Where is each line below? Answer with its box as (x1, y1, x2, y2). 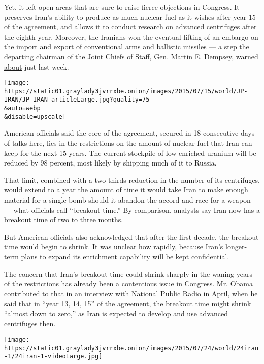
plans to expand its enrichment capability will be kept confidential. (21, 251, 229, 261)
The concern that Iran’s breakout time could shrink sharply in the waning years (4, 268, 253, 279)
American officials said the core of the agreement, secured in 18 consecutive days (4, 127, 255, 138)
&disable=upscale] (4, 113, 66, 120)
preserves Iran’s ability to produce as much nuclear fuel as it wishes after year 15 (4, 11, 256, 22)
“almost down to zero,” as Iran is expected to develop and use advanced (4, 308, 228, 318)
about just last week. (4, 61, 69, 72)
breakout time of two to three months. (4, 214, 123, 225)
